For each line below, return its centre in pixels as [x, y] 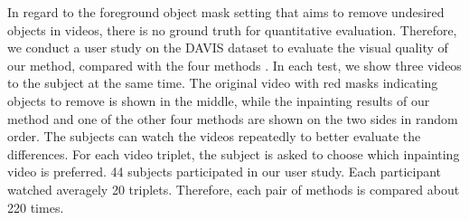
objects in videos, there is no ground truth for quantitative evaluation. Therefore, [232, 29]
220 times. [36, 207]
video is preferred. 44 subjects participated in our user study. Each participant [225, 172]
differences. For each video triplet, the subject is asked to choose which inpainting [234, 153]
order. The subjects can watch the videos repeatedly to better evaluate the [214, 136]
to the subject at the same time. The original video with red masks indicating [223, 83]
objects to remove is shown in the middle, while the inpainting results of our [219, 100]
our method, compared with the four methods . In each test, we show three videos [234, 65]
